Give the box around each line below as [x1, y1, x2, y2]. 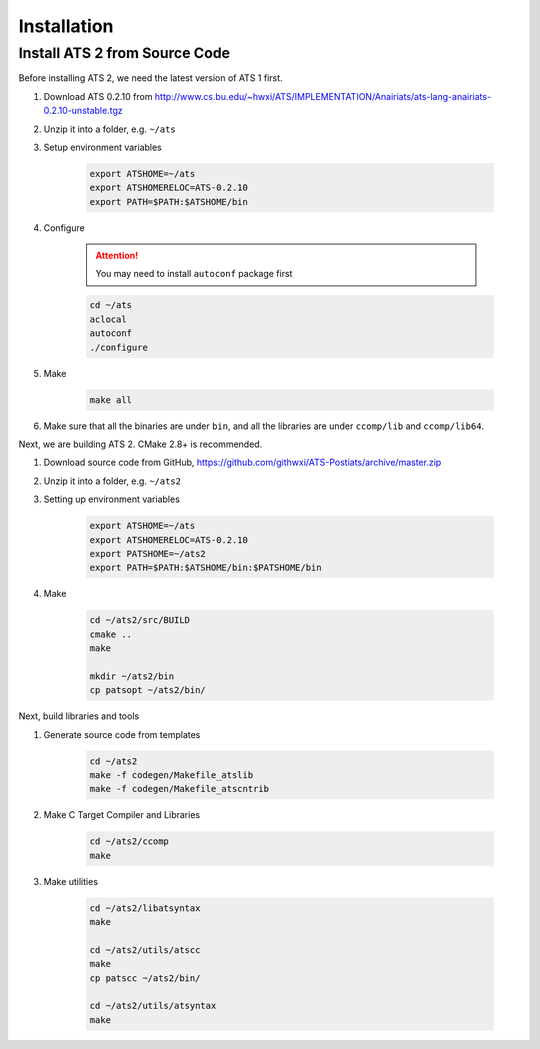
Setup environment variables [43, 141, 162, 153]
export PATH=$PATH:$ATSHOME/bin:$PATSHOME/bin [89, 562, 322, 574]
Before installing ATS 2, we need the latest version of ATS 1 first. [18, 72, 284, 84]
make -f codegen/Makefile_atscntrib [89, 783, 270, 795]
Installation [18, 15, 114, 37]
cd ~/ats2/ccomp [89, 836, 170, 847]
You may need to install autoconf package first [95, 268, 293, 280]
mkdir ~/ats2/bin [89, 670, 175, 682]
